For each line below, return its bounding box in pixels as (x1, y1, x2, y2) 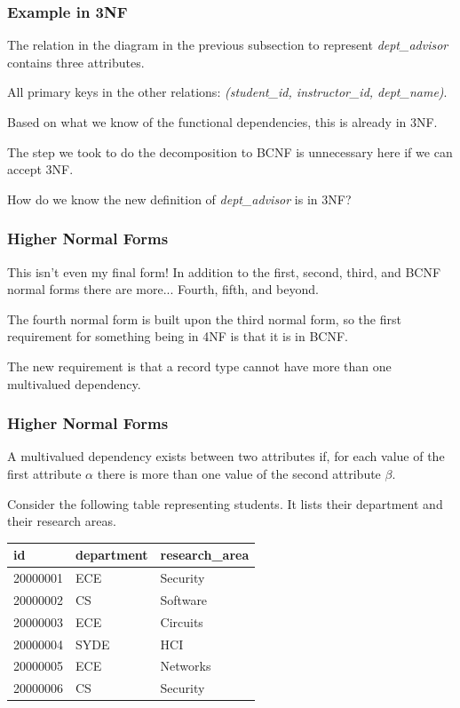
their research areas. (7, 512, 116, 530)
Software (160, 590, 208, 609)
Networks (160, 656, 211, 675)
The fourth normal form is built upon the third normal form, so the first (7, 309, 401, 328)
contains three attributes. (7, 52, 145, 71)
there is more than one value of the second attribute (97, 464, 381, 482)
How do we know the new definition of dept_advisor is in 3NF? (7, 189, 352, 208)
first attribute (7, 464, 82, 482)
